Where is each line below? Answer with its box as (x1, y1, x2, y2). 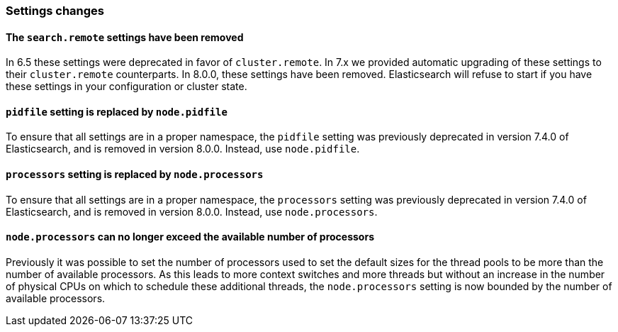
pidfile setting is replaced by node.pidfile (6, 105, 227, 118)
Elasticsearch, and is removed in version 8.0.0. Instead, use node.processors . (6, 205, 378, 218)
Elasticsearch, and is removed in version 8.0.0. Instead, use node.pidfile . (6, 143, 360, 155)
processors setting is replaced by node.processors (6, 168, 264, 181)
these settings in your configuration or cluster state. (6, 80, 247, 93)
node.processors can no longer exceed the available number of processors (6, 231, 374, 243)
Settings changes (6, 4, 104, 18)
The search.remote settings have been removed (6, 31, 244, 43)
